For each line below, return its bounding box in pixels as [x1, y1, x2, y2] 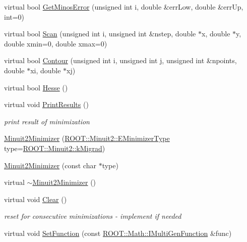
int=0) [4, 11, 25, 22]
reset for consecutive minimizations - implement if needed [4, 211, 181, 221]
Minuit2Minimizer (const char [4, 160, 96, 170]
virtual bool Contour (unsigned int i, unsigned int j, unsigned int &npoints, [4, 55, 237, 66]
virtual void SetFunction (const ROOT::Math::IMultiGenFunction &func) [4, 227, 232, 238]
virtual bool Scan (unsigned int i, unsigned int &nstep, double [4, 28, 196, 39]
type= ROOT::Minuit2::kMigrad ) [4, 142, 105, 153]
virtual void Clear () [4, 193, 67, 204]
